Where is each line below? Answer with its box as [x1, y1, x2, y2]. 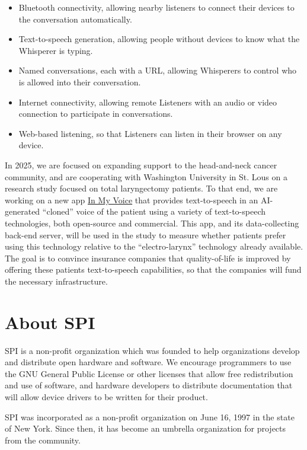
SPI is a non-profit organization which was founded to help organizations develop [5, 344, 300, 356]
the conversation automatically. [18, 12, 132, 25]
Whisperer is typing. [18, 44, 93, 56]
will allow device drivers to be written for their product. [5, 390, 208, 403]
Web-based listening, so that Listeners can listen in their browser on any [18, 127, 282, 139]
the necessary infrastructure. [5, 275, 108, 287]
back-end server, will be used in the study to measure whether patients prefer [5, 228, 286, 241]
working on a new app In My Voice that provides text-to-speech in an [5, 193, 258, 206]
